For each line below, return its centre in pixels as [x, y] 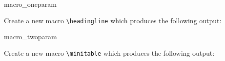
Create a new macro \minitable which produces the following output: [109, 53]
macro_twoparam [31, 37]
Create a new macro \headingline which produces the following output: [113, 20]
